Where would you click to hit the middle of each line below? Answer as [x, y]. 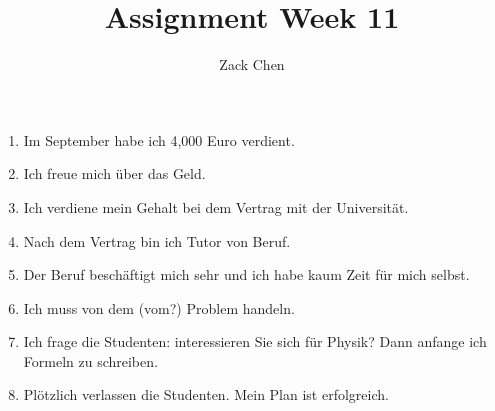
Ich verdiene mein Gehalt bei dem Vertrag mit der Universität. [216, 206]
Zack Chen [252, 64]
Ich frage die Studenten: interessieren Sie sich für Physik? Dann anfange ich [255, 341]
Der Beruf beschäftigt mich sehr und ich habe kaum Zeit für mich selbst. [246, 274]
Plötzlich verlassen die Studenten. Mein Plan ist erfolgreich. [206, 394]
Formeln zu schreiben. [90, 360]
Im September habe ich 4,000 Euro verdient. [159, 139]
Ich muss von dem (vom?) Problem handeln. [159, 307]
